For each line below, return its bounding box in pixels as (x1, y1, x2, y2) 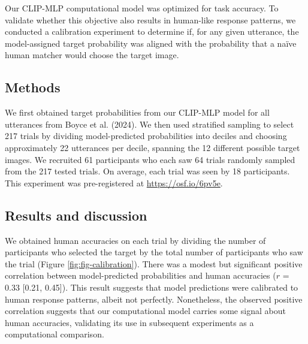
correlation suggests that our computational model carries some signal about (5, 304, 286, 317)
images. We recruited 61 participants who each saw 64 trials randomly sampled (5, 153, 295, 165)
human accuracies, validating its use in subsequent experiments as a (5, 316, 254, 328)
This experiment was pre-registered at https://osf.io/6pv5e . (5, 176, 223, 189)
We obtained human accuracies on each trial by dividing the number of (5, 234, 266, 246)
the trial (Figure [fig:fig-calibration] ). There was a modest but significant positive (5, 257, 303, 270)
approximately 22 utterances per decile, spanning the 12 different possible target (5, 141, 300, 153)
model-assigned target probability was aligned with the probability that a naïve (5, 37, 297, 49)
